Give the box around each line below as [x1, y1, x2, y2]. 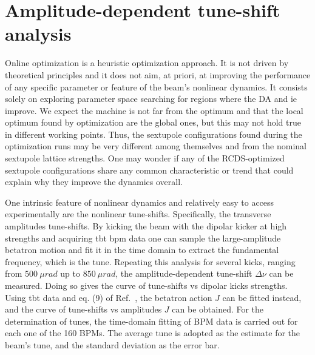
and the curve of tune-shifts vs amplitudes [5, 303, 162, 316]
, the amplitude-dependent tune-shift [115, 267, 252, 280]
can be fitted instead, [222, 291, 302, 303]
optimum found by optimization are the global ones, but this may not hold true [5, 116, 301, 129]
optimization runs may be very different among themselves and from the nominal [5, 140, 307, 152]
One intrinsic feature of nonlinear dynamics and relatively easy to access [5, 195, 274, 208]
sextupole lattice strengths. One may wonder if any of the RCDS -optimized [5, 152, 285, 164]
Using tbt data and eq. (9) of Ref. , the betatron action [5, 291, 212, 303]
